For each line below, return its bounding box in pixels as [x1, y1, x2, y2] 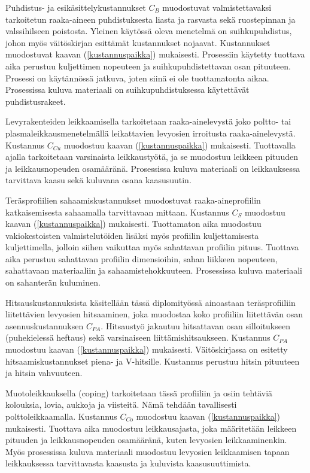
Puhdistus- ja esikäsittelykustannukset [5, 1, 146, 13]
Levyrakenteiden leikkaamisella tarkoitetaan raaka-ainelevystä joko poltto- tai [5, 115, 291, 128]
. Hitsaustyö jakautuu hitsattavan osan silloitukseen [101, 319, 290, 332]
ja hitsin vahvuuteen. [5, 366, 83, 379]
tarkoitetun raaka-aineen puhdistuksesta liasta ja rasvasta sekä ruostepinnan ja [5, 13, 296, 25]
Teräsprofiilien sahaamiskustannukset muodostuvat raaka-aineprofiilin [5, 193, 261, 206]
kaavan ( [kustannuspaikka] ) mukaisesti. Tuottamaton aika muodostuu [5, 217, 262, 230]
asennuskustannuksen [5, 319, 84, 332]
